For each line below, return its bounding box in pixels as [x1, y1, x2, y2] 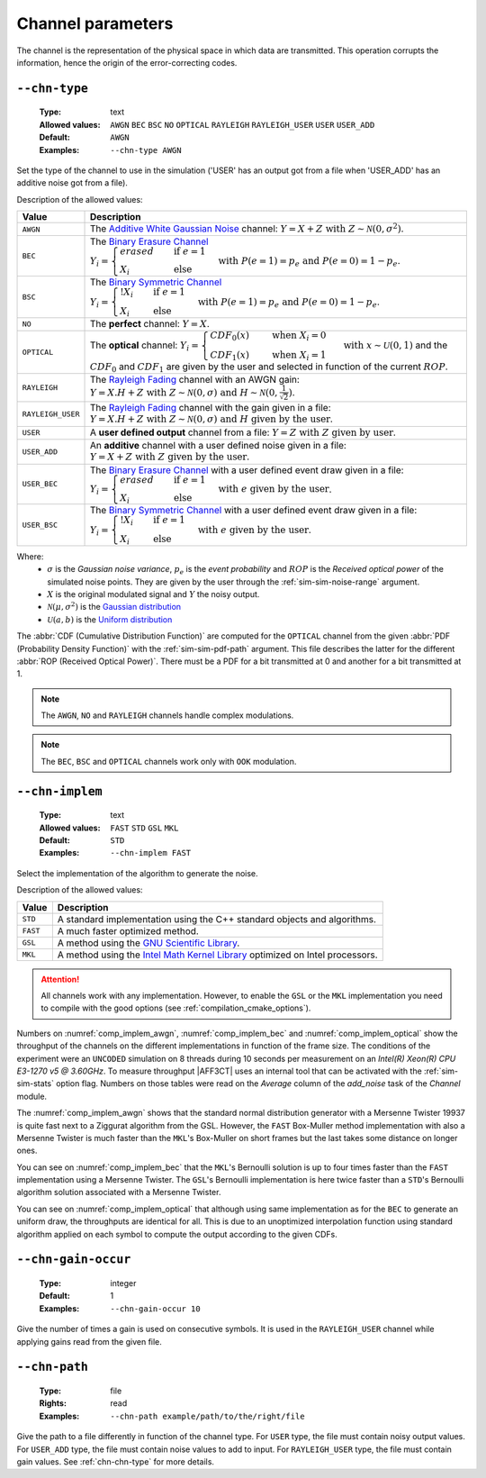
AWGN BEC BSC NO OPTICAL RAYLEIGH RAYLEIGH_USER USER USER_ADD [110, 120, 375, 130]
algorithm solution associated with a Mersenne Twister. [16, 1187, 221, 1198]
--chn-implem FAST [110, 848, 192, 858]
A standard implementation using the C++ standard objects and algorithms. [57, 912, 377, 925]
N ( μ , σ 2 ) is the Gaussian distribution [47, 600, 182, 612]
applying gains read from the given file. [16, 1336, 162, 1347]
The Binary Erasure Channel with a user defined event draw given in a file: [89, 464, 404, 476]
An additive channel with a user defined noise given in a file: [89, 440, 346, 452]
